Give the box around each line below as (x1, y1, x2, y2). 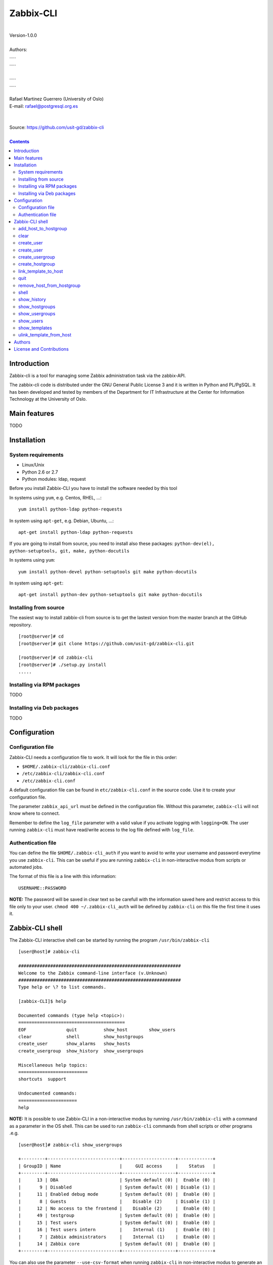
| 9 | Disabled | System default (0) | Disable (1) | (18, 1184, 216, 1190)
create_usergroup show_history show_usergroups (18, 1048, 144, 1053)
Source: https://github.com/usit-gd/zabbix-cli (9, 124, 104, 131)
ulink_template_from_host (18, 332, 72, 338)
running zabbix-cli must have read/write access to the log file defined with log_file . (9, 827, 195, 833)
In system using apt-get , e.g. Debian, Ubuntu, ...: (9, 518, 114, 524)
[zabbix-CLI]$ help (18, 998, 67, 1004)
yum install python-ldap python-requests (18, 507, 122, 512)
